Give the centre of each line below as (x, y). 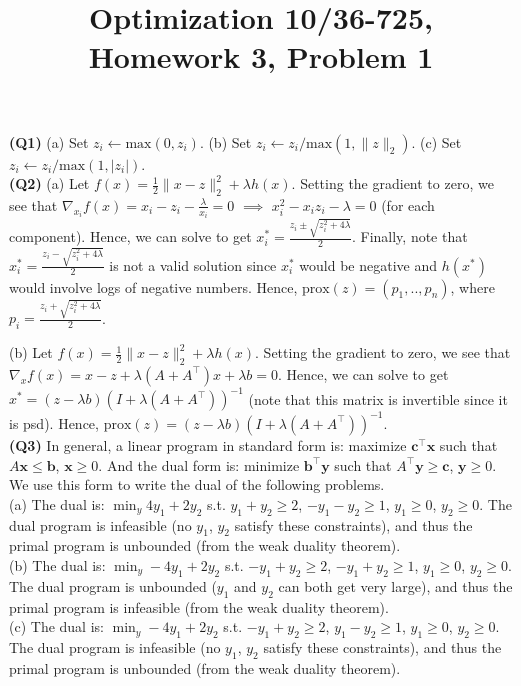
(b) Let (31, 352)
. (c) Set (436, 141)
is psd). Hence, (54, 422)
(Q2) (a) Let (49, 183)
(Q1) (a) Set (49, 141)
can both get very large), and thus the (395, 585)
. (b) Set (225, 141)
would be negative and (368, 264)
